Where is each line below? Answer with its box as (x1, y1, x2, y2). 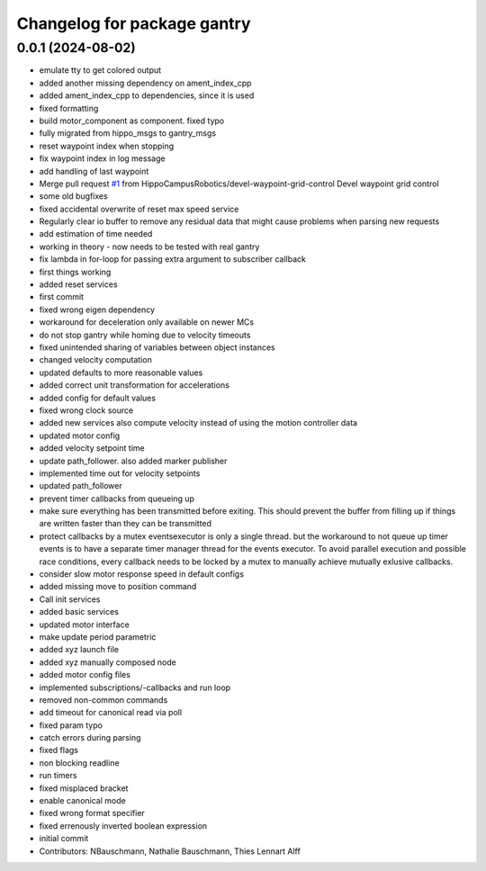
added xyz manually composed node (39, 657, 177, 668)
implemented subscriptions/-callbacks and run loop (39, 682, 231, 693)
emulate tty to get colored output (39, 65, 162, 76)
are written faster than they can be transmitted (39, 518, 211, 529)
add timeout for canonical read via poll (39, 707, 183, 718)
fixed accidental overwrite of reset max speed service (39, 203, 239, 214)
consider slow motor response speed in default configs (39, 569, 245, 579)
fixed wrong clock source (39, 405, 134, 416)
